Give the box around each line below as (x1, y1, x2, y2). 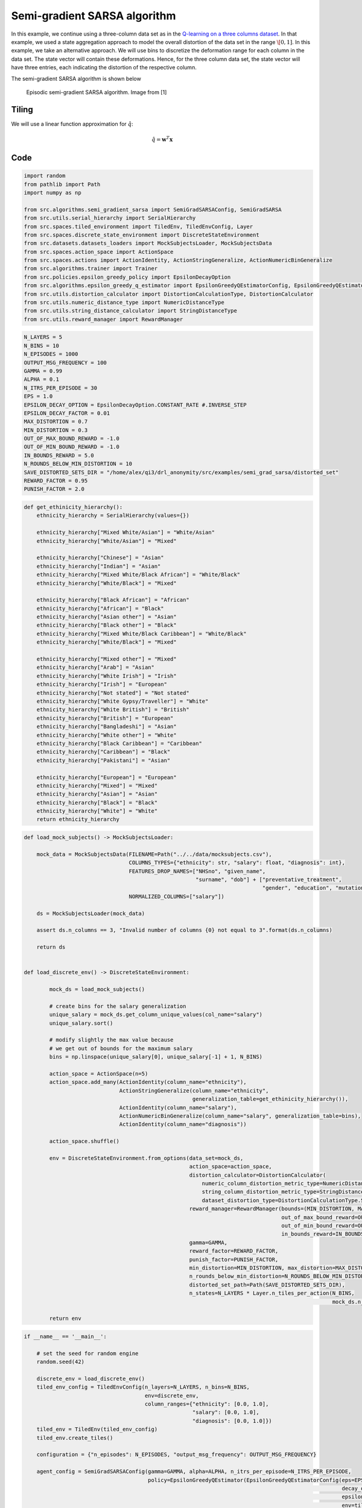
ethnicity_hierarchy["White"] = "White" (36, 808, 158, 814)
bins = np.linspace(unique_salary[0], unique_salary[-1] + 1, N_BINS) (49, 1053, 262, 1060)
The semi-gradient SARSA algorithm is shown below (11, 75, 141, 82)
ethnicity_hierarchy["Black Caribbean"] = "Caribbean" (36, 740, 202, 747)
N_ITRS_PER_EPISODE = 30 (24, 384, 98, 391)
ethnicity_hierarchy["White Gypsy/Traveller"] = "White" (36, 698, 209, 705)
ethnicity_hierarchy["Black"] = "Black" (36, 799, 158, 806)
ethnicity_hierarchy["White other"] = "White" (36, 732, 177, 738)
